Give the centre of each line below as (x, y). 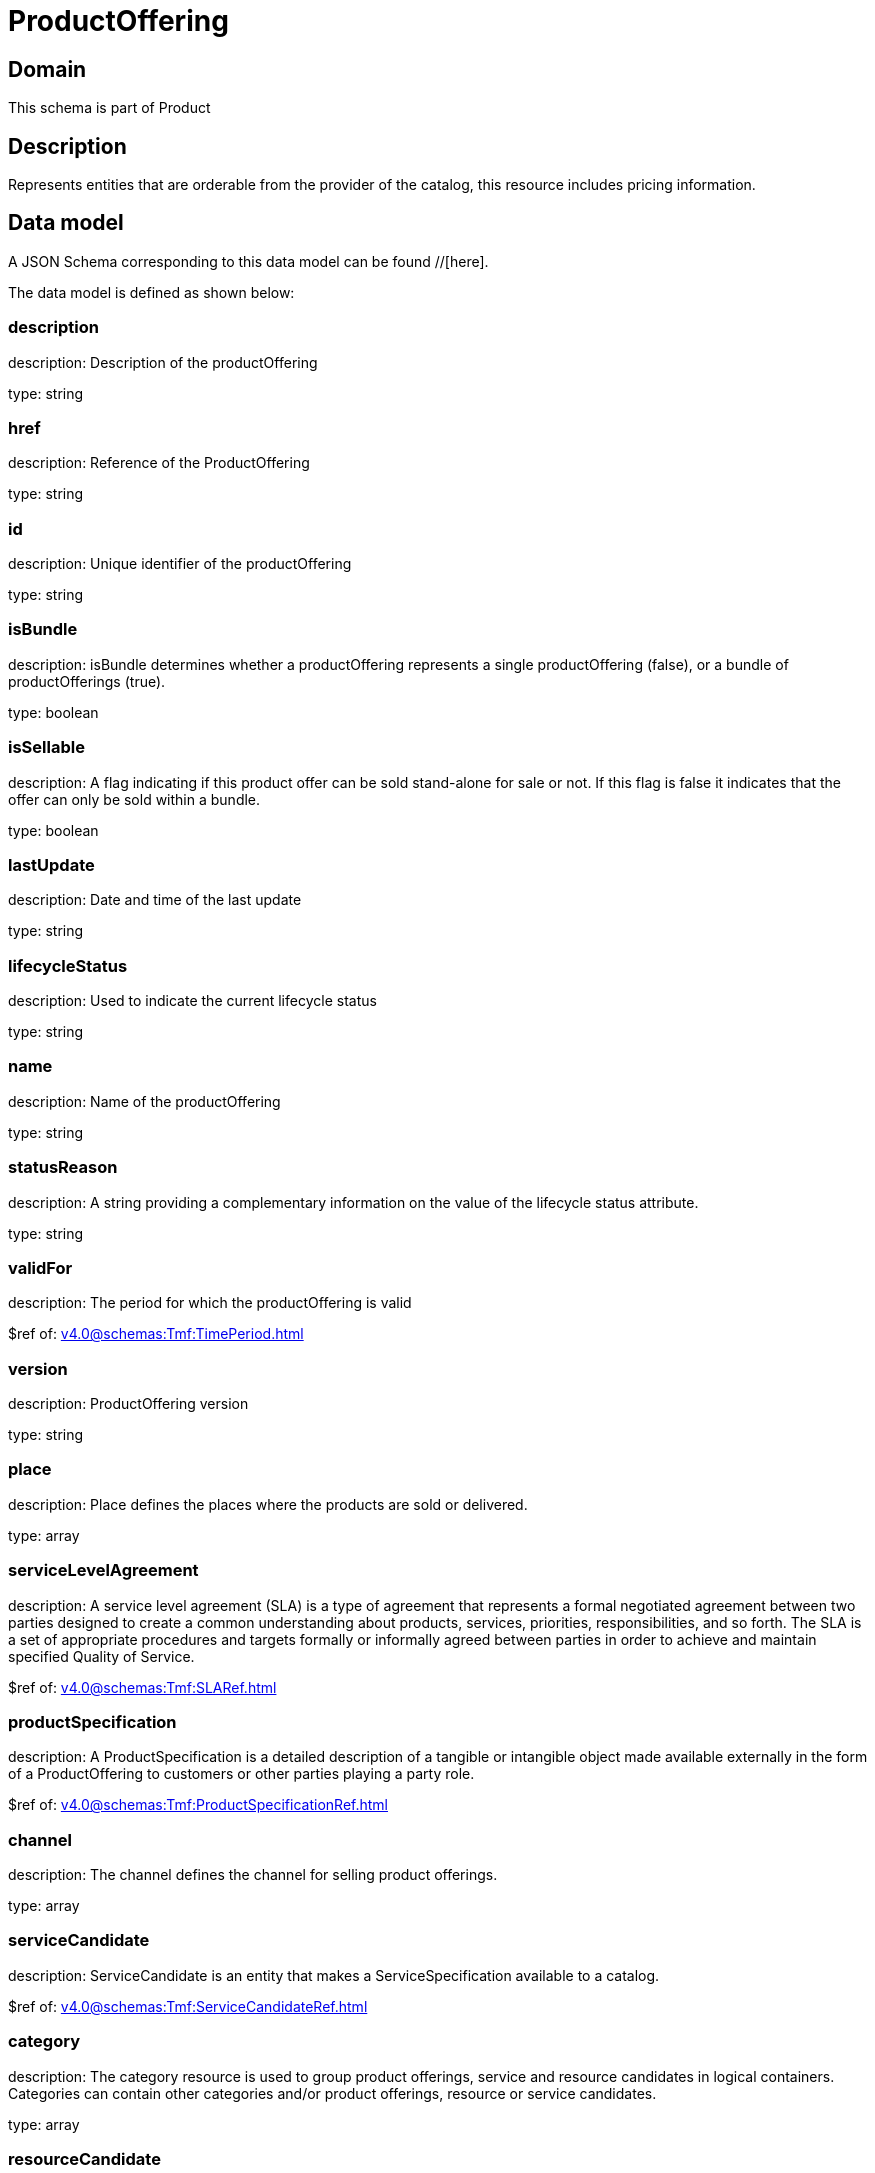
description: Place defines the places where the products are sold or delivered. (268, 1504)
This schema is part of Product (109, 108)
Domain (47, 69)
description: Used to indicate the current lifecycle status (192, 1001)
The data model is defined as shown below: (151, 292)
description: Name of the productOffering (144, 1101)
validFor (40, 1267)
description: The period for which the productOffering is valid (210, 1303)
